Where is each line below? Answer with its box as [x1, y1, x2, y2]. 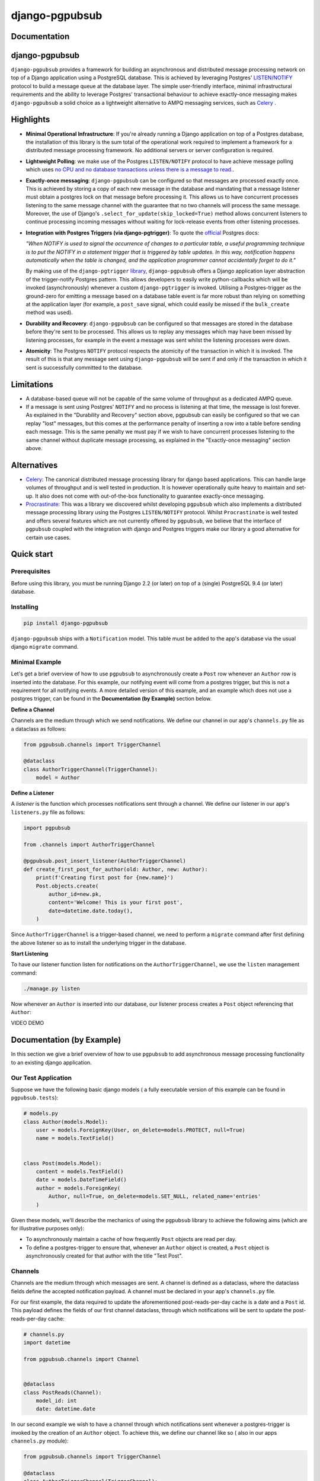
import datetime [23, 1339, 71, 1346]
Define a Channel [11, 706, 55, 713]
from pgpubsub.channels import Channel [23, 1355, 139, 1363]
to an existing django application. [11, 1059, 92, 1066]
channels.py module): [11, 1437, 69, 1445]
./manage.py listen [23, 985, 80, 992]
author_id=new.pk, [48, 890, 102, 897]
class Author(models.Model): [23, 1118, 108, 1125]
